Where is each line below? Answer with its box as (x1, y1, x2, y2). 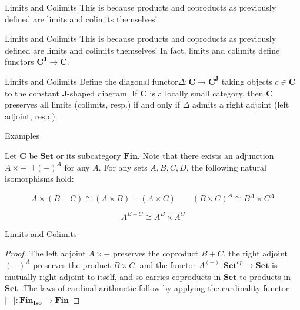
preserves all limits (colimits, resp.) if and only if (5, 98, 181, 111)
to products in (239, 270, 291, 282)
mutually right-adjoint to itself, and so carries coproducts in (5, 270, 221, 282)
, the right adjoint (223, 247, 288, 259)
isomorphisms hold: (5, 172, 74, 185)
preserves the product (33, 258, 111, 271)
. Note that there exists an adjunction (137, 149, 274, 161)
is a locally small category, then (149, 86, 264, 99)
